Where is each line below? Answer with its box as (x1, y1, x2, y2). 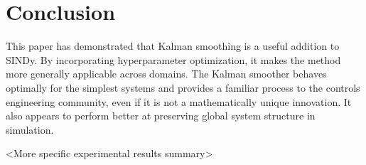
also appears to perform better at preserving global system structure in (6, 108, 316, 123)
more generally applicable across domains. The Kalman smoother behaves (6, 66, 327, 81)
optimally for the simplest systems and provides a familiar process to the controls (6, 80, 360, 95)
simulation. (6, 122, 54, 137)
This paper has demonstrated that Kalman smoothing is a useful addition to (6, 38, 340, 53)
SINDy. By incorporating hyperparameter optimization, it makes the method (6, 52, 341, 67)
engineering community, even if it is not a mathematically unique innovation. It (6, 94, 352, 109)
